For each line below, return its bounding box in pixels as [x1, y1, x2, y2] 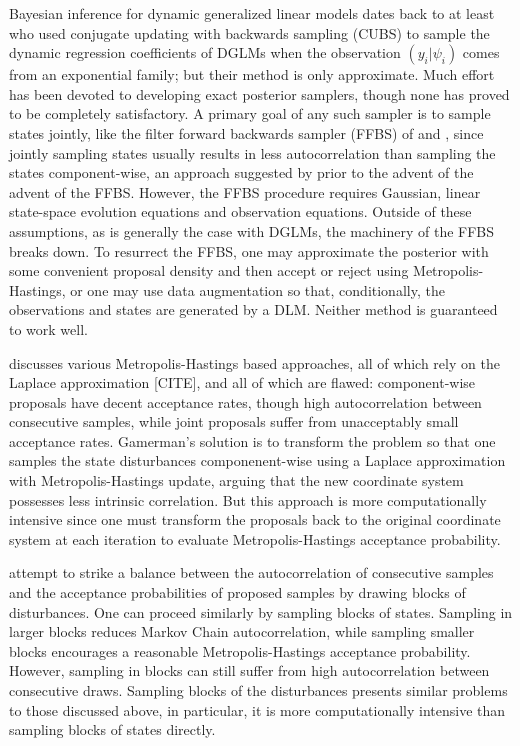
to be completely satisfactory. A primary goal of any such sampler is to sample [9, 103, 491, 124]
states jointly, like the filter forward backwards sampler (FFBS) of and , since [9, 122, 484, 143]
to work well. [9, 318, 88, 339]
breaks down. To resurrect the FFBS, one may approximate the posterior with [9, 240, 489, 261]
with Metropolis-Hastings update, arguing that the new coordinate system [9, 470, 464, 491]
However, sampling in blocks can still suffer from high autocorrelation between [9, 660, 490, 681]
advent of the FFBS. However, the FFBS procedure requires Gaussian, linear [9, 181, 481, 202]
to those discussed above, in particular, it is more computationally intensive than [9, 699, 506, 720]
